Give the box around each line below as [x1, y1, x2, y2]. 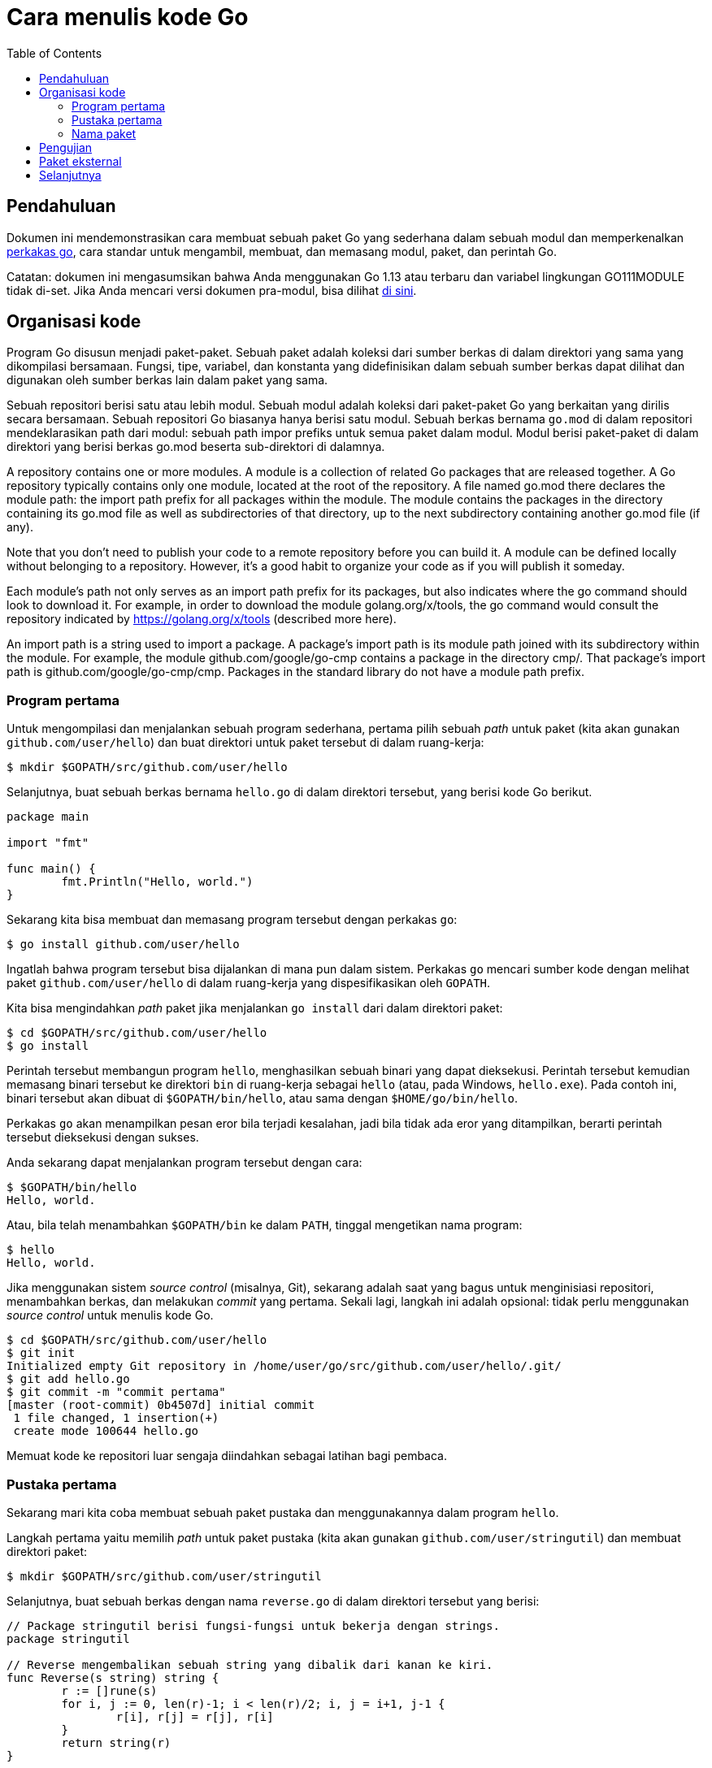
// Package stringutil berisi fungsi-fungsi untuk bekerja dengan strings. [7, 1618, 500, 1632]
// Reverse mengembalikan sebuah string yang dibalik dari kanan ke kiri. [7, 1657, 493, 1671]
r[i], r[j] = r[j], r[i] [115, 1709, 274, 1723]
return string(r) [61, 1735, 171, 1749]
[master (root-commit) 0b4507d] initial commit [7, 1398, 315, 1412]
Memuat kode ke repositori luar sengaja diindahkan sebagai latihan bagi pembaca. [7, 1449, 447, 1463]
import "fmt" [7, 836, 89, 850]
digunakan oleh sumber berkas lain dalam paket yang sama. [7, 373, 328, 388]
